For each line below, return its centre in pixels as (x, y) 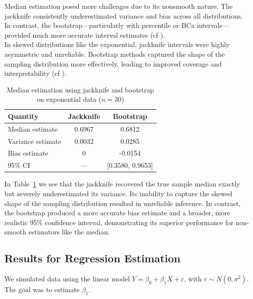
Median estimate (33, 128)
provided (17, 34)
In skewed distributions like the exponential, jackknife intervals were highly (117, 44)
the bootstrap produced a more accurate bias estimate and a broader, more (117, 213)
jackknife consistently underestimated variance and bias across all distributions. (124, 15)
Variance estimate (34, 141)
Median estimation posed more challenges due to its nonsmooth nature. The (119, 6)
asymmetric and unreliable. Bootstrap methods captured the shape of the (115, 54)
